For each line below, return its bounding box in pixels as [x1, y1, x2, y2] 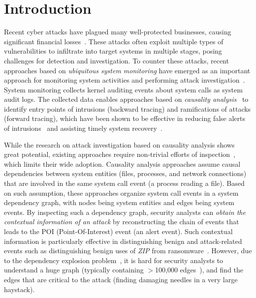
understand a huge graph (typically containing [4, 265, 144, 275]
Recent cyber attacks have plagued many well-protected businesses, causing [4, 27, 231, 37]
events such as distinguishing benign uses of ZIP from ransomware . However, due [4, 245, 252, 256]
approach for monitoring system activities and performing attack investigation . [4, 75, 245, 85]
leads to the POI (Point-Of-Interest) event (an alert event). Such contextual [4, 226, 233, 236]
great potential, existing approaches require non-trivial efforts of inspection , [4, 149, 235, 159]
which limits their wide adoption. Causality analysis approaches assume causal [4, 158, 241, 169]
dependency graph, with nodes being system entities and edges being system [4, 197, 235, 208]
